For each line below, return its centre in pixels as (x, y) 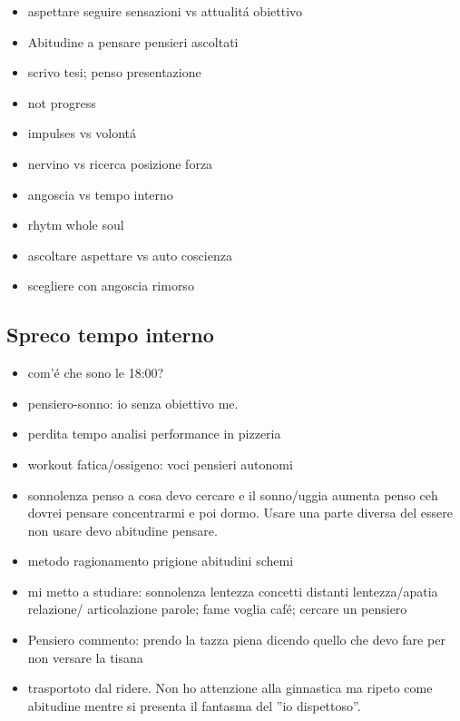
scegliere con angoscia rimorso (111, 286)
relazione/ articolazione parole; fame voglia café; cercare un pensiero (217, 609)
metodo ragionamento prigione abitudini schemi (161, 561)
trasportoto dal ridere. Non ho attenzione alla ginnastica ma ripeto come (230, 688)
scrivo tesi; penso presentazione (114, 72)
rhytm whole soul (76, 225)
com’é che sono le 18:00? (96, 373)
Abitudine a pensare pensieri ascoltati (133, 41)
